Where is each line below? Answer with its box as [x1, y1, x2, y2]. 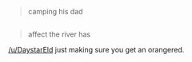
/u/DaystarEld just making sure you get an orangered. [8, 45, 185, 55]
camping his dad [27, 7, 83, 16]
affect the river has [27, 29, 90, 39]
